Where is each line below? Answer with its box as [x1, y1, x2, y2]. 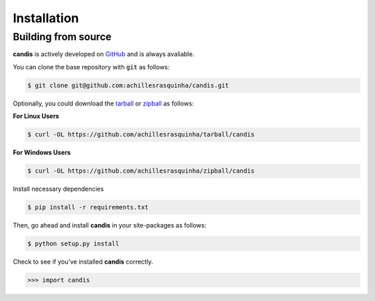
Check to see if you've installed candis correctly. [12, 257, 153, 266]
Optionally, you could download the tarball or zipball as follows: [12, 99, 194, 108]
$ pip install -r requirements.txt [27, 203, 149, 212]
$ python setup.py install [27, 240, 119, 248]
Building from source [12, 31, 112, 43]
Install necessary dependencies [12, 184, 104, 193]
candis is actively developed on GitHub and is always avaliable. [12, 50, 194, 58]
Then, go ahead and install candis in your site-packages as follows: [12, 221, 207, 230]
